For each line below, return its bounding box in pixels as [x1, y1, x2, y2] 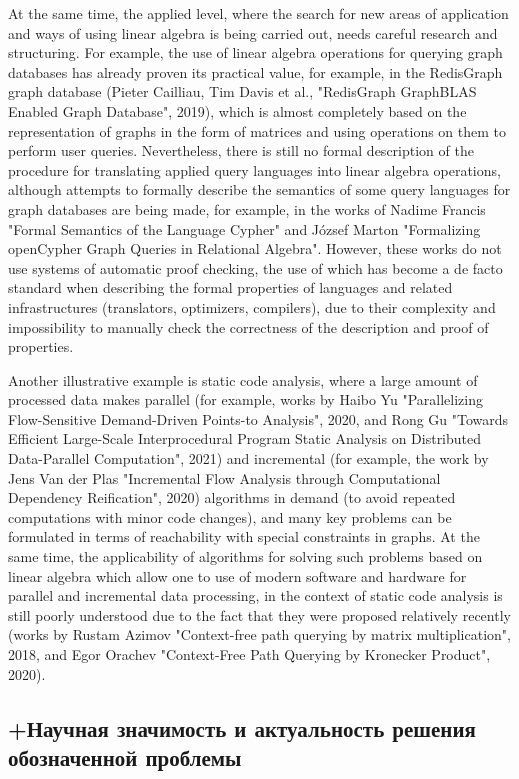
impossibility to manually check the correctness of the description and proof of [8, 316, 489, 337]
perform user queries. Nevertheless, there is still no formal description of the [8, 140, 474, 161]
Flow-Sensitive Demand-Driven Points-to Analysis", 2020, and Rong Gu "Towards [8, 408, 509, 429]
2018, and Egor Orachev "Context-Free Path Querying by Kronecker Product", [8, 644, 491, 664]
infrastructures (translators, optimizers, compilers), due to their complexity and [8, 296, 496, 317]
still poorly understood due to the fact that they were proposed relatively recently [8, 604, 511, 625]
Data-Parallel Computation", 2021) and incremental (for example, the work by [8, 448, 489, 469]
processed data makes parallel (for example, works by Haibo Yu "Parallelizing [8, 389, 483, 410]
